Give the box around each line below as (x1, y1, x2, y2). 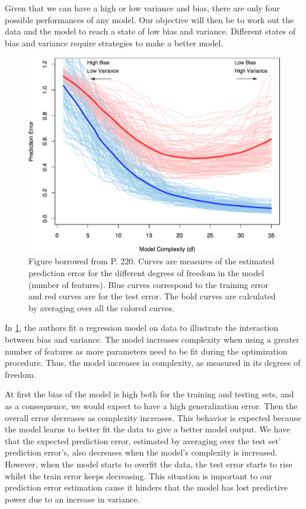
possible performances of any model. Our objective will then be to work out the (5, 13, 294, 26)
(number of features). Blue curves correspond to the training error (28, 278, 269, 290)
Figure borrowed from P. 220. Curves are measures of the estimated (28, 255, 275, 267)
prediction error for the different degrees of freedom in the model (28, 267, 264, 279)
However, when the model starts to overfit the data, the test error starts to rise (5, 457, 292, 470)
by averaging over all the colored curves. (28, 301, 174, 314)
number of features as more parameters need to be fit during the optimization (5, 344, 288, 357)
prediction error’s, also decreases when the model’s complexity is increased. (5, 446, 278, 459)
